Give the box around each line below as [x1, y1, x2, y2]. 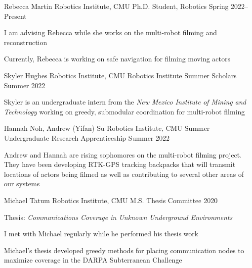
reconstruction [4, 37, 47, 47]
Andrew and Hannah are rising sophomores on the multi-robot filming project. [4, 149, 242, 160]
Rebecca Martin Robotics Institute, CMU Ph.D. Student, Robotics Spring [4, 1, 229, 11]
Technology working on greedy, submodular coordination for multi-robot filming [4, 106, 245, 116]
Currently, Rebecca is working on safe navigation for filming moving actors [4, 54, 230, 64]
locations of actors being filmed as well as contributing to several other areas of [4, 168, 244, 179]
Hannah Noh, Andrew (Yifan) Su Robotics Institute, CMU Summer [4, 123, 210, 133]
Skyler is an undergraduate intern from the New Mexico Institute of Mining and [4, 97, 246, 107]
